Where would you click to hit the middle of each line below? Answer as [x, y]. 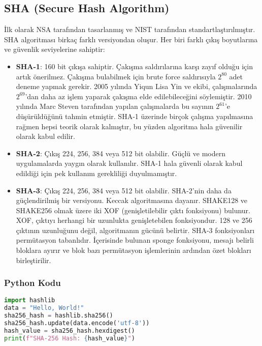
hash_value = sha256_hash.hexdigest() [70, 330]
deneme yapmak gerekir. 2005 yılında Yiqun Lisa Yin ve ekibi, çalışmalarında [137, 86]
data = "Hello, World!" [44, 308]
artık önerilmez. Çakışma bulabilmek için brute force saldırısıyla [116, 76]
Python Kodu [32, 283]
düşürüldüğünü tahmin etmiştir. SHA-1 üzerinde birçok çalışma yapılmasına [135, 116]
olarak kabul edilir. [45, 136]
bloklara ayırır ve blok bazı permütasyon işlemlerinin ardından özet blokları [134, 250]
